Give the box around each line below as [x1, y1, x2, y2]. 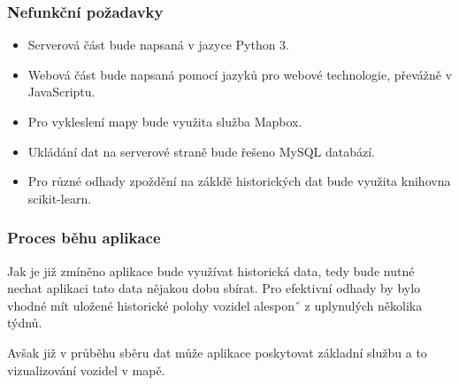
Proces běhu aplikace [7, 227, 161, 249]
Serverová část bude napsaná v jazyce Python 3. [27, 35, 289, 54]
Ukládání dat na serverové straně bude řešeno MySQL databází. [27, 142, 376, 160]
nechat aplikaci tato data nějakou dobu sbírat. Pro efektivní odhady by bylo [7, 279, 421, 297]
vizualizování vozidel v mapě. [7, 360, 165, 379]
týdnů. [7, 313, 42, 332]
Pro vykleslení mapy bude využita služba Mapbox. [27, 112, 302, 130]
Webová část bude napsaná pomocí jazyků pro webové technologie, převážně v [27, 65, 453, 83]
